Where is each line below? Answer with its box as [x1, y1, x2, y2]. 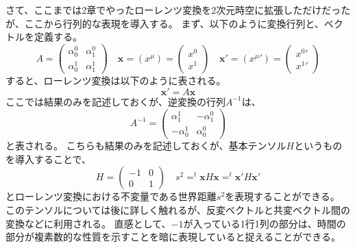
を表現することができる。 [225, 189, 340, 203]
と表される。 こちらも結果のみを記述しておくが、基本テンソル [5, 138, 286, 153]
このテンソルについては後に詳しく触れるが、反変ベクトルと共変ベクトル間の [5, 202, 351, 216]
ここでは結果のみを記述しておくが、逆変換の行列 [5, 94, 225, 108]
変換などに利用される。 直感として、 [5, 216, 171, 230]
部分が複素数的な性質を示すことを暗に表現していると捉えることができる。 [5, 230, 341, 244]
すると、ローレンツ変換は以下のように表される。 [5, 73, 226, 88]
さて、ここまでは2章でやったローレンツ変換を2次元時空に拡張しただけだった [5, 3, 351, 16]
